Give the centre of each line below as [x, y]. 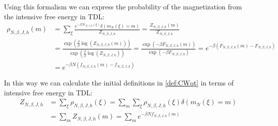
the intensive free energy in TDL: [54, 16]
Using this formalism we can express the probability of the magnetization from [123, 6]
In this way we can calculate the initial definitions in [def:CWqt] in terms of [119, 83]
